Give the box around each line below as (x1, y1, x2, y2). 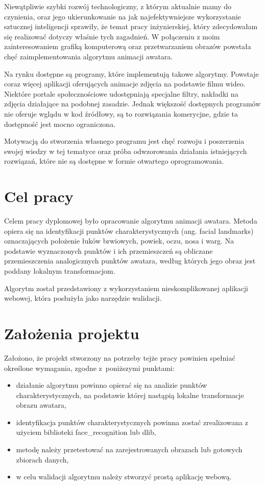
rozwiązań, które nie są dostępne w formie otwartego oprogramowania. (4, 156, 224, 166)
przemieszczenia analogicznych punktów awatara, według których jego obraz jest (4, 255, 256, 266)
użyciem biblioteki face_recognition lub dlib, (16, 427, 156, 437)
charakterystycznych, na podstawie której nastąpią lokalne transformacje (16, 389, 244, 400)
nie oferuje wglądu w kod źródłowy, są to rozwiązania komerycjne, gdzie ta (4, 108, 238, 119)
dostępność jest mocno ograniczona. (4, 118, 116, 129)
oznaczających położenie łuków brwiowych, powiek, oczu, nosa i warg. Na (4, 235, 234, 246)
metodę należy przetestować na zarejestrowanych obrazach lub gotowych (16, 444, 243, 455)
